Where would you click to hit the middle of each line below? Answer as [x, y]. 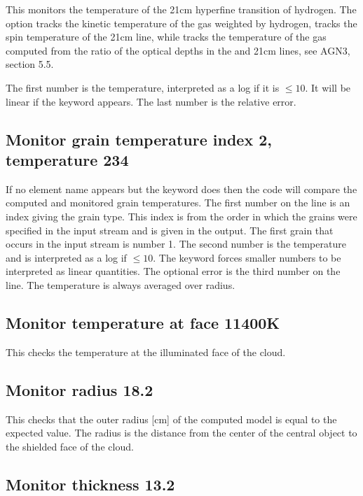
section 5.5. [30, 64]
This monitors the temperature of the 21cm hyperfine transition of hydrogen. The [181, 9]
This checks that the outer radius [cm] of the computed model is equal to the [171, 419]
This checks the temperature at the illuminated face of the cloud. [146, 352]
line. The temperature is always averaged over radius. [121, 284]
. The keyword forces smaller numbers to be [247, 257]
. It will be [328, 87]
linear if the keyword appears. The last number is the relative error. [151, 101]
